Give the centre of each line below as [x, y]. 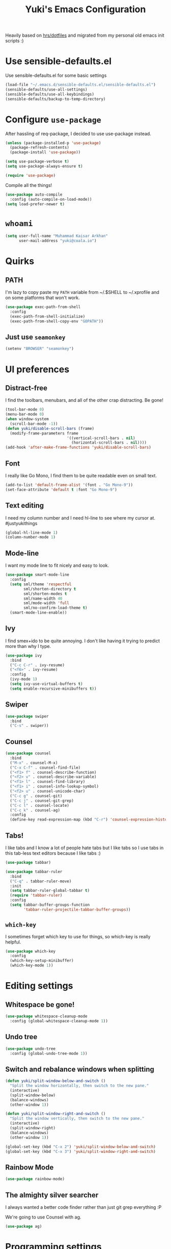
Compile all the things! [29, 185]
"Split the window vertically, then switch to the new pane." [77, 1119]
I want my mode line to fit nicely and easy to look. [57, 565]
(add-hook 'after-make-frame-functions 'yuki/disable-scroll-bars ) [78, 447]
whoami [19, 223]
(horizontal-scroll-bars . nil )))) [109, 443]
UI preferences [37, 369]
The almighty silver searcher [52, 1195]
